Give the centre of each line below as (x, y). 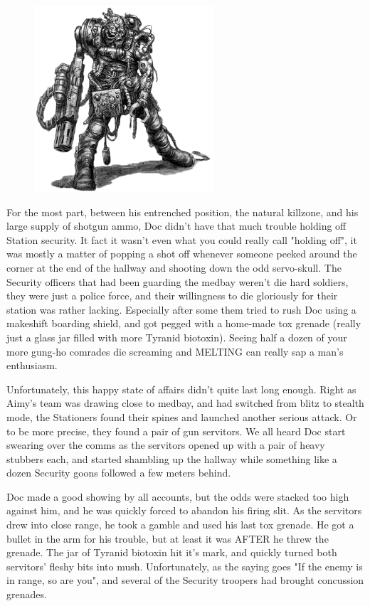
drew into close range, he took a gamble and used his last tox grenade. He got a (180, 525)
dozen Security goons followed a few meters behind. (119, 473)
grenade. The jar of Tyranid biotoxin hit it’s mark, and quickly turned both (172, 552)
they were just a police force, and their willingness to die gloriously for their (172, 296)
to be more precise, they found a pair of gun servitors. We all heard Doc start (176, 431)
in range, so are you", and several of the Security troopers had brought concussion (185, 580)
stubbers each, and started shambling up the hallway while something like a (172, 458)
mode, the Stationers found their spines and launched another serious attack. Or (182, 416)
